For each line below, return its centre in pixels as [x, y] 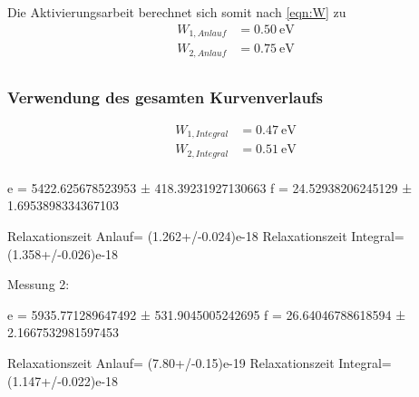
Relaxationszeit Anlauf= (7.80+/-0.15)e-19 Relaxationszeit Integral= [200, 362]
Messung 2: [39, 284]
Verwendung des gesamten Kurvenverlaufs [166, 97]
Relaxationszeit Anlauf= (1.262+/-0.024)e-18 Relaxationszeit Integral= [206, 236]
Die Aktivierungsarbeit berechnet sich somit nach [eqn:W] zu [177, 12]
